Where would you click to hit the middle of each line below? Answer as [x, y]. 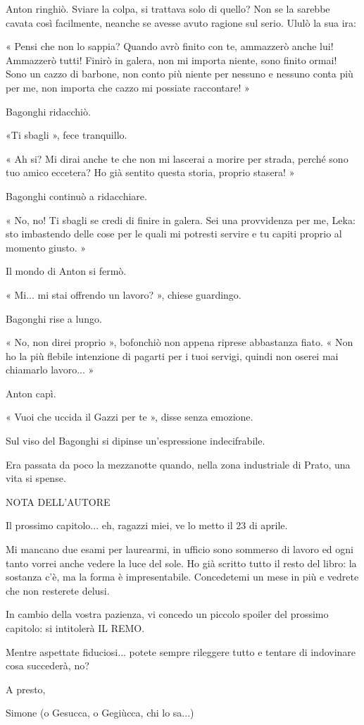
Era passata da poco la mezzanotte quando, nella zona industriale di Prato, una [178, 464]
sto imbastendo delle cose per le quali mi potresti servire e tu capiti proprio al [174, 234]
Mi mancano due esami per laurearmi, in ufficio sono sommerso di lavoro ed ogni [180, 549]
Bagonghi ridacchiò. [48, 111]
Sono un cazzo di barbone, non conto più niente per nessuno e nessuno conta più [180, 74]
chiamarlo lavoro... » [50, 370]
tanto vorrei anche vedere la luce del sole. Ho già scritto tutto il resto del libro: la [181, 563]
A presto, [26, 689]
